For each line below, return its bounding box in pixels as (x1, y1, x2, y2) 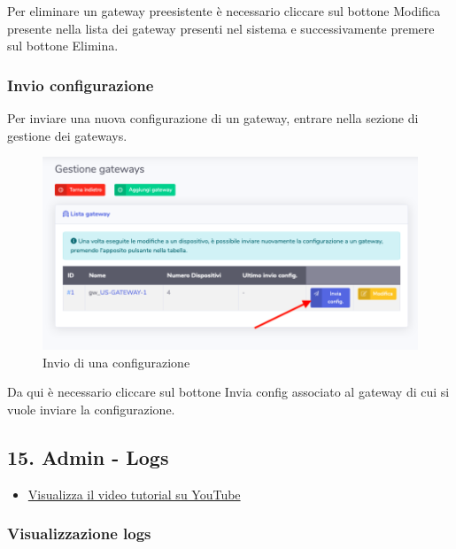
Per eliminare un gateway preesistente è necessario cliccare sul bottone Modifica (7, 2, 441, 19)
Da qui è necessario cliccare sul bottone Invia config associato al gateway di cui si (7, 383, 450, 401)
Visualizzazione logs (7, 522, 151, 545)
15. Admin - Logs (7, 443, 169, 470)
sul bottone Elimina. (7, 36, 119, 55)
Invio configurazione (7, 73, 154, 96)
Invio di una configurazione (43, 352, 190, 371)
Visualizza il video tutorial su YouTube (27, 484, 241, 503)
